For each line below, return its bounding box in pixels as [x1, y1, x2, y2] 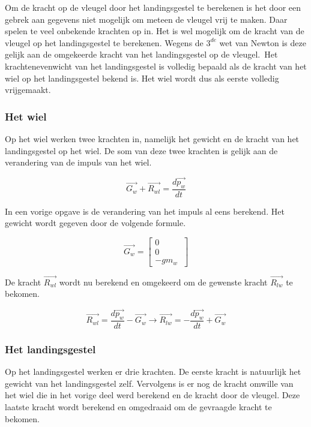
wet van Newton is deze [219, 36, 306, 49]
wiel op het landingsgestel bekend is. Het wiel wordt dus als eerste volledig [5, 71, 279, 84]
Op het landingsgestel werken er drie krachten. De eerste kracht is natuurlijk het [5, 365, 301, 378]
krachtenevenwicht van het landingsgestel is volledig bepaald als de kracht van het [5, 59, 307, 72]
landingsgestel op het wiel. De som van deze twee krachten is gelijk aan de [5, 144, 278, 157]
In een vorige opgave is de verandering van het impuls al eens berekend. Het [5, 205, 285, 217]
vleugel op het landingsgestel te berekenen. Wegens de [5, 36, 204, 49]
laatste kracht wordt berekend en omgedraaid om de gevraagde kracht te [5, 401, 272, 413]
